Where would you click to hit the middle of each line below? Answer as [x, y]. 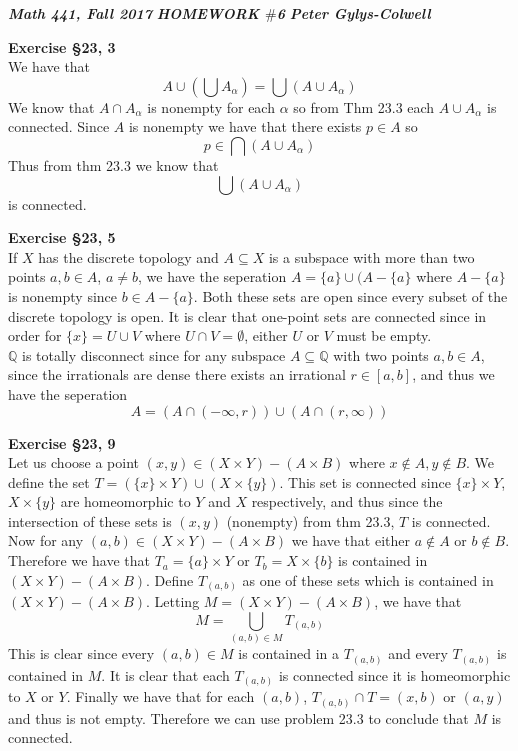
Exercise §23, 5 [62, 237]
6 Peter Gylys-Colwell [353, 13]
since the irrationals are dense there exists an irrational [177, 374]
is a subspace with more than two [371, 256]
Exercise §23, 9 [62, 442]
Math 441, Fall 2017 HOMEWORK [134, 13]
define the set [49, 481]
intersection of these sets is [90, 520]
